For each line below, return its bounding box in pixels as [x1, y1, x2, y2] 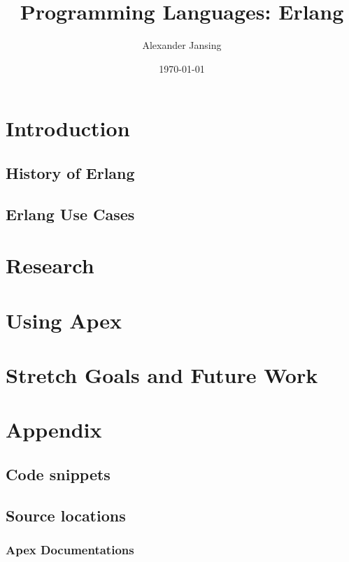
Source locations [6, 504, 126, 526]
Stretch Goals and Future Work [6, 361, 318, 389]
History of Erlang [6, 161, 135, 183]
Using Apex [6, 305, 122, 334]
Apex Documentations [6, 541, 134, 559]
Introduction [6, 114, 130, 143]
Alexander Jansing [142, 38, 222, 52]
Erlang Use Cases [6, 203, 135, 224]
